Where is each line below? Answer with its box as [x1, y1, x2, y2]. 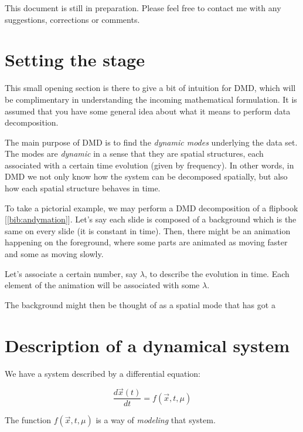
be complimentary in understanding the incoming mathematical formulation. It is [5, 93, 297, 105]
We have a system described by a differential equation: [5, 367, 200, 379]
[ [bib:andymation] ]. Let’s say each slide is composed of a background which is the [5, 213, 297, 225]
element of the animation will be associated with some [5, 279, 200, 291]
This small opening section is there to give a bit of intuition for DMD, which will [5, 82, 296, 94]
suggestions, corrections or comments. [5, 13, 140, 25]
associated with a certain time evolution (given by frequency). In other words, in [5, 158, 294, 171]
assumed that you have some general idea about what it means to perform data [5, 104, 291, 117]
